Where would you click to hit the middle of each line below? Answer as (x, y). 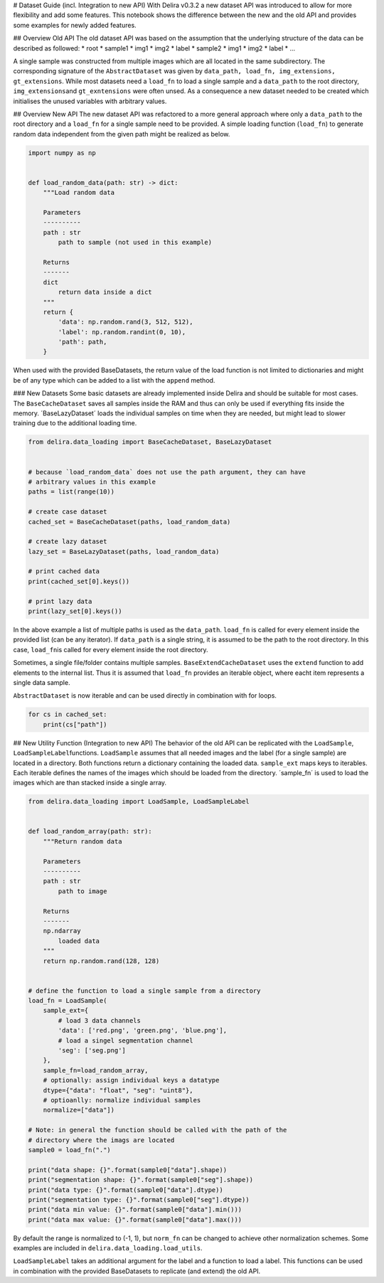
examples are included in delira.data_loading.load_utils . (108, 1248)
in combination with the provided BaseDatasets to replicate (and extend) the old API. (137, 1271)
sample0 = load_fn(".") (70, 1150)
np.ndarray (62, 931)
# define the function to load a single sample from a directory (144, 991)
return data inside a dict (105, 292)
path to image (82, 891)
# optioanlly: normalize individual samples (122, 1100)
